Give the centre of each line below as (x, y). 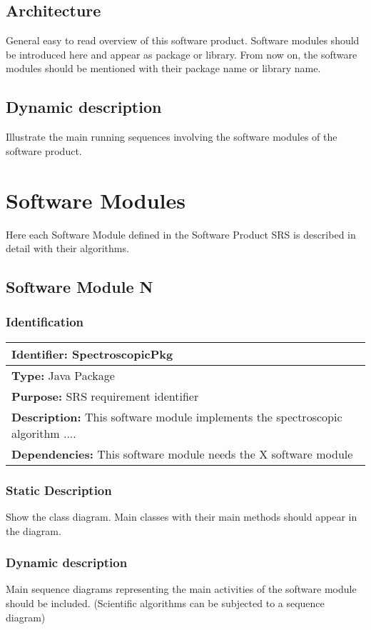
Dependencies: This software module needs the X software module (182, 454)
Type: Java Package (63, 375)
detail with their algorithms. (67, 248)
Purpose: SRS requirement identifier (105, 396)
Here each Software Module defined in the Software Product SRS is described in (181, 234)
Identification (45, 322)
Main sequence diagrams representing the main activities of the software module (181, 589)
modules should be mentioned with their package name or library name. (163, 68)
